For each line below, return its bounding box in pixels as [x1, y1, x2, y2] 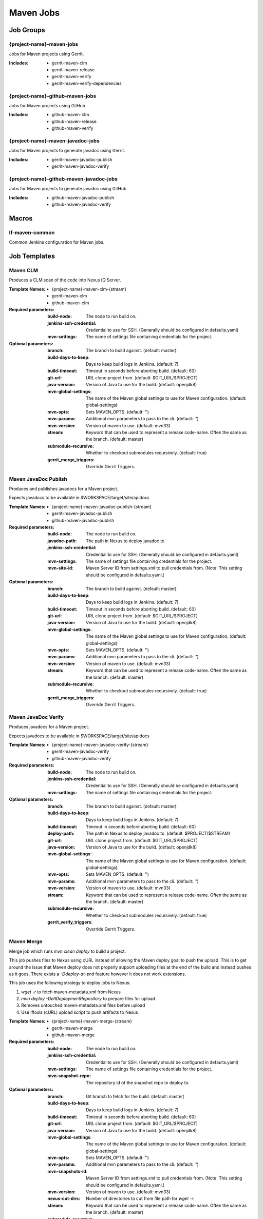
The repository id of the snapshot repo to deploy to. [86, 1080, 189, 1085]
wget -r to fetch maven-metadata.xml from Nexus [21, 989, 121, 995]
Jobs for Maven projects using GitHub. [9, 103, 87, 109]
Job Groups [9, 26, 46, 34]
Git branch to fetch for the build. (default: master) [86, 1093, 185, 1099]
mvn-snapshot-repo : [47, 1073, 91, 1079]
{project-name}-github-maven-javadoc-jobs [9, 176, 118, 182]
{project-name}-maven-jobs [9, 40, 78, 47]
